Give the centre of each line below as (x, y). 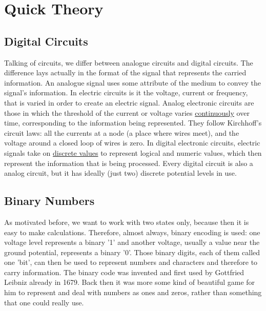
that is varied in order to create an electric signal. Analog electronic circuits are (129, 102)
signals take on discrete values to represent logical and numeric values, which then (133, 152)
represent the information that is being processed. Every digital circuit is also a (129, 163)
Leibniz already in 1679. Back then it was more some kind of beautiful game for (130, 282)
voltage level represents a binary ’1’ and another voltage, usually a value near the (132, 242)
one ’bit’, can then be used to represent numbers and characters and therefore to (131, 262)
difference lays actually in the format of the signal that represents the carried (125, 72)
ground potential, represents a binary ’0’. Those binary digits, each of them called (132, 252)
